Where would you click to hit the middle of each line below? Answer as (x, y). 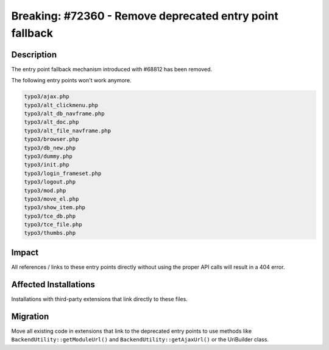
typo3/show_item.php (55, 208)
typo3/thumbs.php (50, 233)
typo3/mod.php (45, 190)
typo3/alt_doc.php (51, 122)
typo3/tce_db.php (50, 216)
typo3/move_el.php (51, 199)
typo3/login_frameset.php (63, 173)
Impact (25, 252)
